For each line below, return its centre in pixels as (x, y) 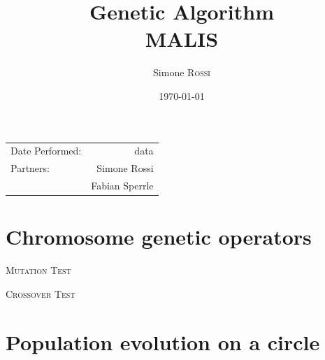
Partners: (30, 168)
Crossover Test (41, 293)
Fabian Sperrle (122, 185)
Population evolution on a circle (163, 341)
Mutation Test (38, 270)
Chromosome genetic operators (159, 237)
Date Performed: (46, 151)
